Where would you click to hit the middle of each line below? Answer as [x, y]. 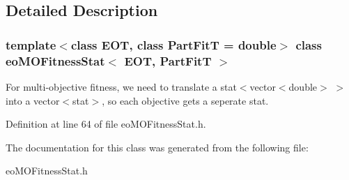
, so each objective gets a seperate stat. [185, 100]
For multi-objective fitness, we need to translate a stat [121, 86]
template [31, 44]
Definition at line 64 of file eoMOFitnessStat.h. [106, 124]
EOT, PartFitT [168, 60]
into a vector [33, 100]
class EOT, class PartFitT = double [173, 44]
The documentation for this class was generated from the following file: [157, 147]
